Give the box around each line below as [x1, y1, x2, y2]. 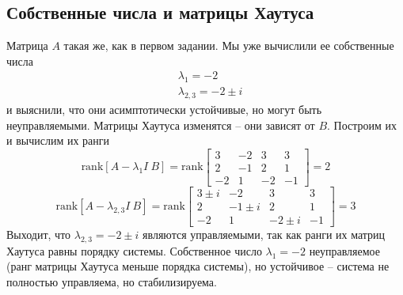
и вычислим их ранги [6, 132, 110, 149]
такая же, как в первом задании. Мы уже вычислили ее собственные [63, 37, 394, 54]
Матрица [6, 37, 48, 54]
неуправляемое [309, 242, 381, 259]
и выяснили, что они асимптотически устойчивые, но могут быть [6, 101, 322, 118]
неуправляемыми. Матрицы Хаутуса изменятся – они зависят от [6, 116, 315, 133]
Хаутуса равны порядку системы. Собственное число [6, 242, 262, 259]
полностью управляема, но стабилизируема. [6, 274, 217, 289]
